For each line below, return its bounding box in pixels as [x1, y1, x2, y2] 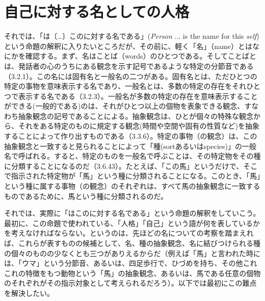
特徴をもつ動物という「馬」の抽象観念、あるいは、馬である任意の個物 [25, 267, 261, 278]
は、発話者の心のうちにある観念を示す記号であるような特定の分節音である [4, 60, 254, 71]
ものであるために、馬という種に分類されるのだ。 [4, 190, 168, 201]
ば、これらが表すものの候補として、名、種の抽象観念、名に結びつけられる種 [4, 238, 260, 248]
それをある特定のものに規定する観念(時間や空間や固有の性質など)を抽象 [18, 120, 259, 131]
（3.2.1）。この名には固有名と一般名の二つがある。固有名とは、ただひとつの [4, 70, 257, 81]
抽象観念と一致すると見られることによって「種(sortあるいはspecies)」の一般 [4, 140, 256, 151]
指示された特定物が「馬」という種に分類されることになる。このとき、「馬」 [11, 170, 261, 181]
